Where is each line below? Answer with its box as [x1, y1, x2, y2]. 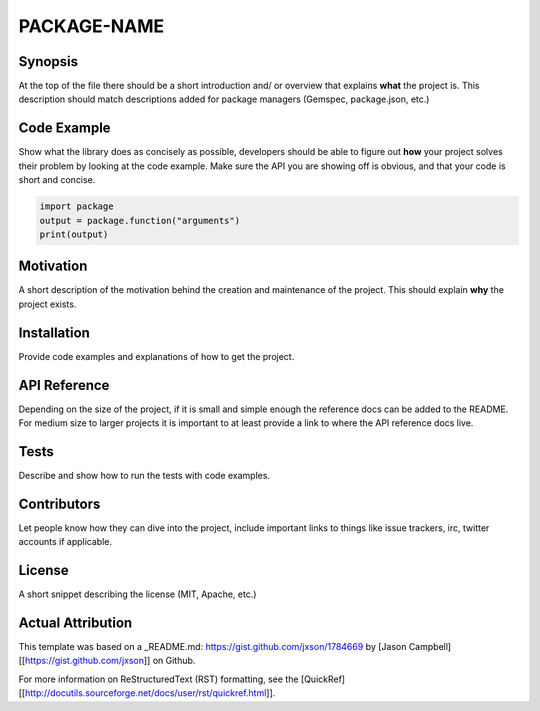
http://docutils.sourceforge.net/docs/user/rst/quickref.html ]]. [25, 687, 276, 699]
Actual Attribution [18, 614, 133, 631]
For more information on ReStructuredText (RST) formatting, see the [18, 673, 299, 685]
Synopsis [18, 53, 79, 70]
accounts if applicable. [18, 536, 113, 548]
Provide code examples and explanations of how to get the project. [18, 350, 295, 362]
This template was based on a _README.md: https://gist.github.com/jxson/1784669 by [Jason [18, 641, 407, 653]
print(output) [39, 228, 109, 240]
